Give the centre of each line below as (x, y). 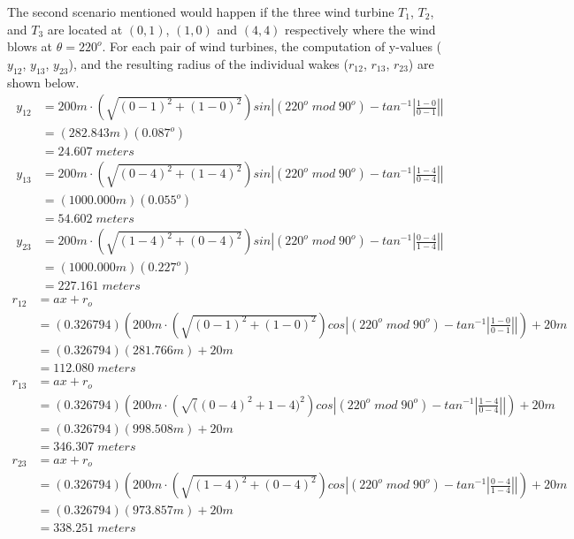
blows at (30, 46)
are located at (85, 29)
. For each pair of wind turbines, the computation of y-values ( (272, 46)
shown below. (43, 82)
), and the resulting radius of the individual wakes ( (208, 63)
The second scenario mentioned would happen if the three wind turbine (201, 11)
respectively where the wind (360, 29)
